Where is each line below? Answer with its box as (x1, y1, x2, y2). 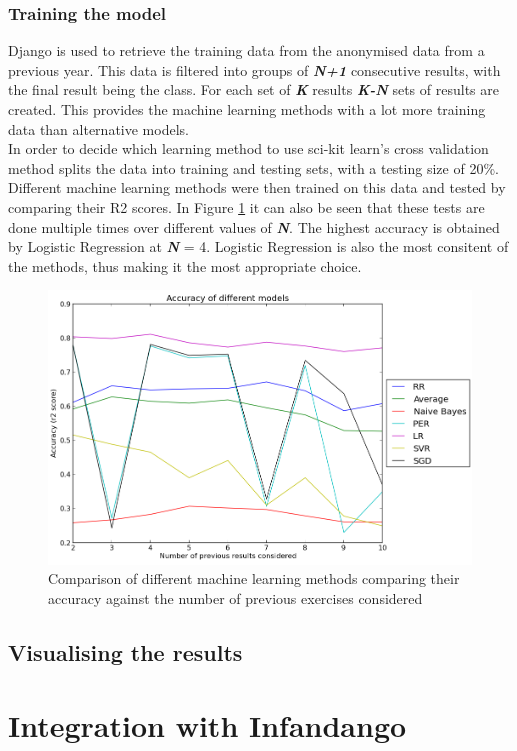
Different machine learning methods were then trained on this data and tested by (8, 177, 506, 198)
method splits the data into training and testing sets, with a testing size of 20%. (8, 157, 499, 178)
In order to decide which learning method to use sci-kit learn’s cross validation (8, 138, 489, 159)
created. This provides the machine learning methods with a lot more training (8, 99, 486, 119)
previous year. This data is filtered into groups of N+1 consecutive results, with (8, 59, 501, 80)
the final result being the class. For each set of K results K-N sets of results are (8, 79, 499, 100)
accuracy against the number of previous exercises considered (48, 587, 423, 608)
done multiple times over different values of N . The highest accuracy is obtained (8, 216, 500, 237)
